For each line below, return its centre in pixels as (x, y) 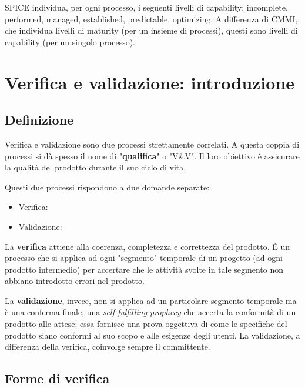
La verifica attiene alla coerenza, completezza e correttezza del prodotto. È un (147, 246)
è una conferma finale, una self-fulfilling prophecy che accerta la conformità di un (150, 312)
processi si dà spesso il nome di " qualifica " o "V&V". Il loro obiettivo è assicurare (152, 155)
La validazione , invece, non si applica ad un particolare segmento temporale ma (151, 300)
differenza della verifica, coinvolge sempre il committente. (108, 347)
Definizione (39, 120)
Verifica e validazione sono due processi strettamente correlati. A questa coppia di (152, 144)
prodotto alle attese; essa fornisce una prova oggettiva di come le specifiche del (146, 324)
